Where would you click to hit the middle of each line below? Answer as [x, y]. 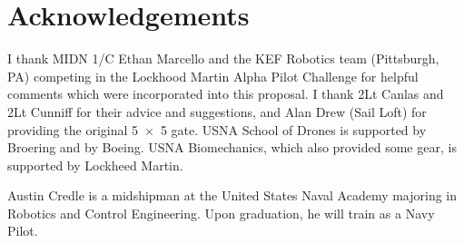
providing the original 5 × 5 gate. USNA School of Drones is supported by [217, 129]
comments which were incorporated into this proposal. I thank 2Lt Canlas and [226, 94]
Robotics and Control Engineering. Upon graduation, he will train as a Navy [221, 213]
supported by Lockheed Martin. [95, 165]
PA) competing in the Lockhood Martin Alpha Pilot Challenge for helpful [213, 76]
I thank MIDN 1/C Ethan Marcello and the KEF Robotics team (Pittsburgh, [223, 58]
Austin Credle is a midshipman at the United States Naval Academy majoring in [232, 195]
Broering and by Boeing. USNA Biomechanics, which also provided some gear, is [232, 147]
